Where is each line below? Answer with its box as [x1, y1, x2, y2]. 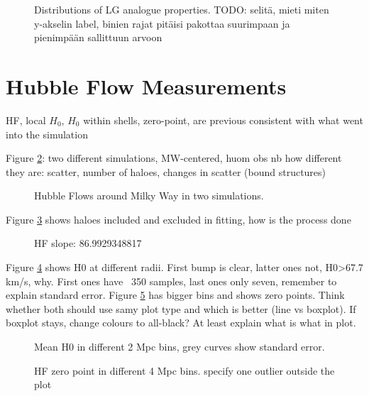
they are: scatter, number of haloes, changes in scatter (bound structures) [6, 164, 326, 179]
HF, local [6, 112, 46, 127]
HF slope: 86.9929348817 [34, 236, 142, 251]
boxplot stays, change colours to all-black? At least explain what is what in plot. [6, 315, 356, 330]
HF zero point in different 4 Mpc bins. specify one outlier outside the [34, 363, 335, 378]
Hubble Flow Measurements [6, 71, 287, 100]
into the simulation [6, 126, 88, 141]
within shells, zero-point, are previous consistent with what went [83, 112, 363, 127]
